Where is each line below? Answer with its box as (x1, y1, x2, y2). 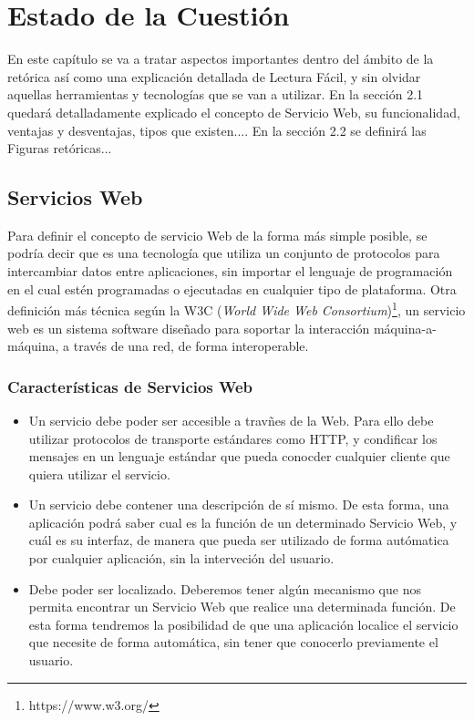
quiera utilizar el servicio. (28, 464, 170, 483)
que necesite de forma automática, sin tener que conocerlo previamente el (28, 633, 438, 652)
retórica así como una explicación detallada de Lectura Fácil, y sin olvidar (7, 67, 421, 86)
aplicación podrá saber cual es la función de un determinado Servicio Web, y (28, 512, 458, 531)
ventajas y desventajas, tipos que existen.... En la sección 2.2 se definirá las (7, 120, 427, 139)
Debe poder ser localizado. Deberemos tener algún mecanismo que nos (28, 579, 421, 598)
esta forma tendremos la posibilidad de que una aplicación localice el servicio (28, 614, 459, 633)
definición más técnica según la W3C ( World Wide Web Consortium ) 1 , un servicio (7, 298, 466, 319)
